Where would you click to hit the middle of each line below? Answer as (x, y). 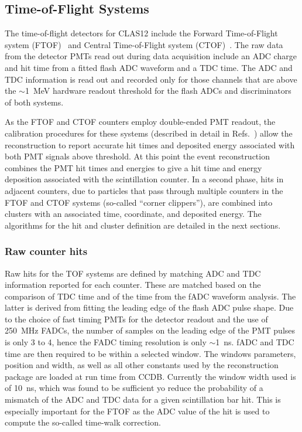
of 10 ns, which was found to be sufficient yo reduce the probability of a (134, 388)
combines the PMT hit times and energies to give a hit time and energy (133, 167)
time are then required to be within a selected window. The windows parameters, (150, 353)
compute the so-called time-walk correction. (83, 422)
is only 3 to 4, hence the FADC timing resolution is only (106, 342)
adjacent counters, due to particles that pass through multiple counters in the (144, 190)
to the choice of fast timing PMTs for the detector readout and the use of (136, 319)
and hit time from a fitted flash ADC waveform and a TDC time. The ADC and (149, 67)
